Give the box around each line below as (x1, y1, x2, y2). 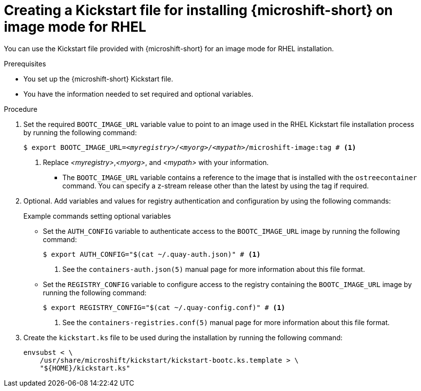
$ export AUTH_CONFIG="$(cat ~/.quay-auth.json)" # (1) (43, 250, 261, 258)
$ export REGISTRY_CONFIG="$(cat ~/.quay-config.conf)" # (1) (43, 303, 286, 311)
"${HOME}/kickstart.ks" (39, 364, 131, 372)
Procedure (4, 104, 38, 113)
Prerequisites (4, 59, 46, 68)
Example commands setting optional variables (23, 211, 171, 220)
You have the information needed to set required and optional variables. (23, 89, 253, 98)
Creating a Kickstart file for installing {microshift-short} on (4, 2, 393, 19)
